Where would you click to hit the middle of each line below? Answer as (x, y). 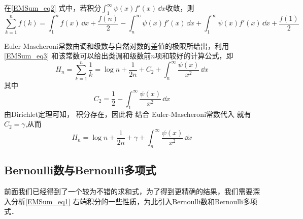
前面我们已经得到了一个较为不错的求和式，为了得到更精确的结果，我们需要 (128, 191)
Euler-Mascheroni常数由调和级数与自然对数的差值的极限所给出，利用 (116, 45)
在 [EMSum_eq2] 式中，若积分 (53, 8)
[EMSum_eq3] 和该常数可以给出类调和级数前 (78, 56)
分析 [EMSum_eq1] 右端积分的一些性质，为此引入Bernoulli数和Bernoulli (127, 201)
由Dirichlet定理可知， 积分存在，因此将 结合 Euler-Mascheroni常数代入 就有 (128, 114)
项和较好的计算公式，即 (194, 56)
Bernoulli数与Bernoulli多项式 (80, 170)
